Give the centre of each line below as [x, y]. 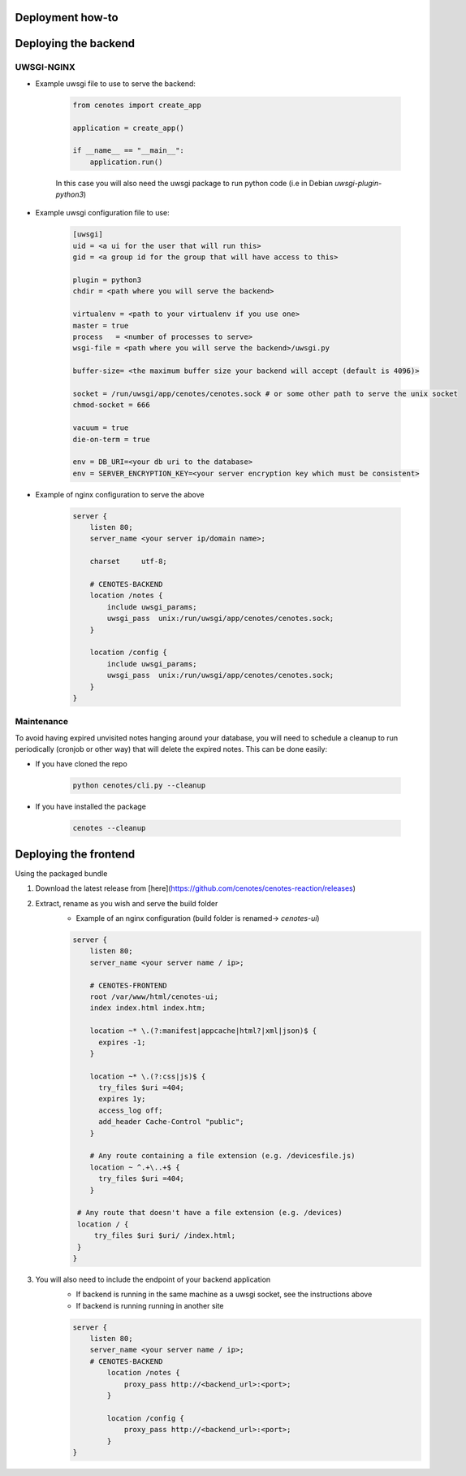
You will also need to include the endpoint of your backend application [153, 1279]
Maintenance [42, 722]
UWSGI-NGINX [45, 67]
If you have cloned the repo [81, 764]
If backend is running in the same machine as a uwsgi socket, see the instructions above [224, 1294]
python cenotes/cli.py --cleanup [139, 786]
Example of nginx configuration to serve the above [120, 494]
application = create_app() [128, 128]
